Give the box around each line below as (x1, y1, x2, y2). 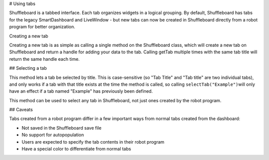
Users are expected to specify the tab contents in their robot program (21, 139, 164, 145)
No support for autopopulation (21, 132, 84, 138)
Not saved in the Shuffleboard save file (21, 125, 102, 131)
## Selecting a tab (9, 65, 47, 71)
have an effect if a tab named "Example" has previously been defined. (9, 88, 153, 94)
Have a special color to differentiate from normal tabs (21, 146, 132, 152)
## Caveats (9, 107, 33, 113)
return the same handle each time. (9, 56, 80, 62)
